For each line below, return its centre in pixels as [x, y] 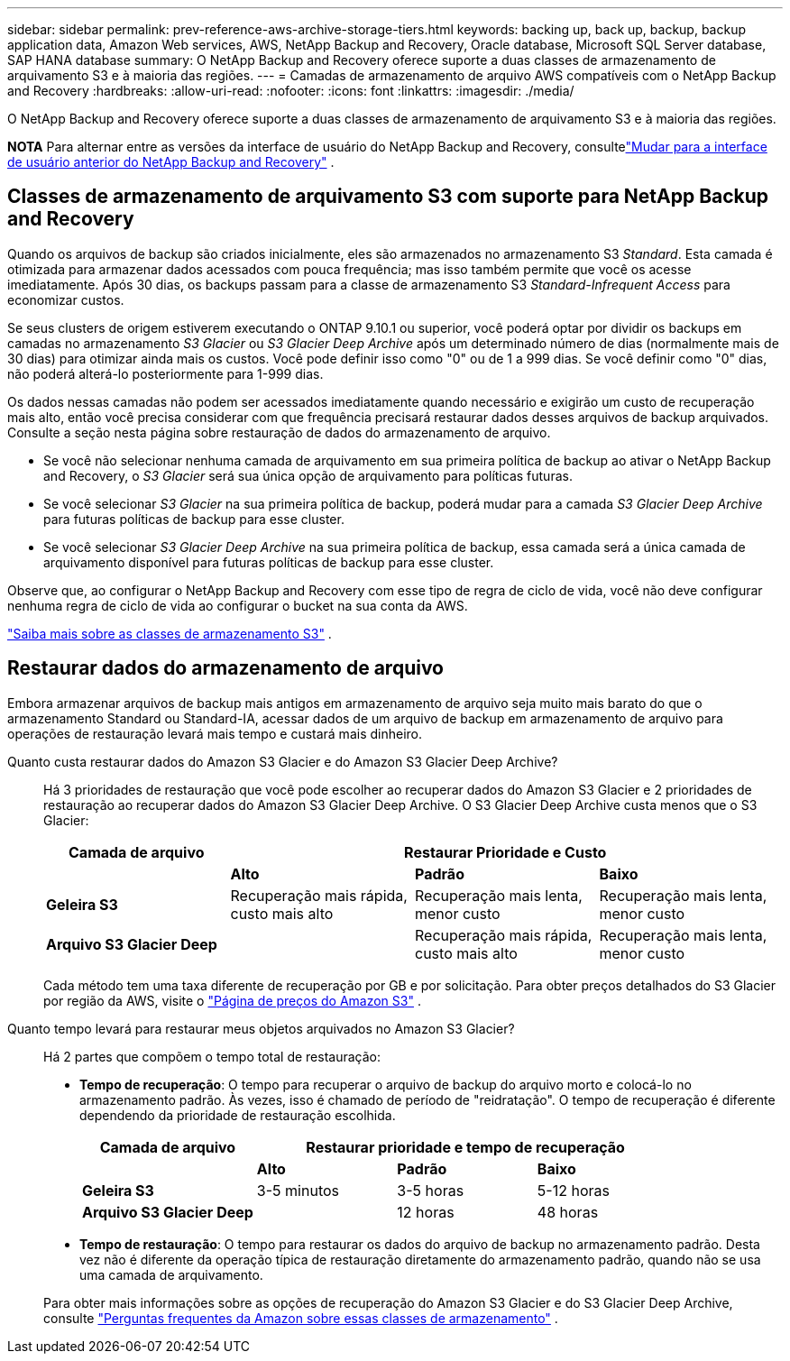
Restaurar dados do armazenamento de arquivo [225, 668]
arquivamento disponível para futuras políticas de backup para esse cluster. [269, 562]
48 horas [568, 1212]
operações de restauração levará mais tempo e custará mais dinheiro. [215, 733]
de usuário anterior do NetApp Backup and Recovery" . [171, 162]
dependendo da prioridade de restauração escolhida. [238, 1115]
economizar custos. [66, 299]
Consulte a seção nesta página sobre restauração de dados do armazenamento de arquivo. [279, 432]
